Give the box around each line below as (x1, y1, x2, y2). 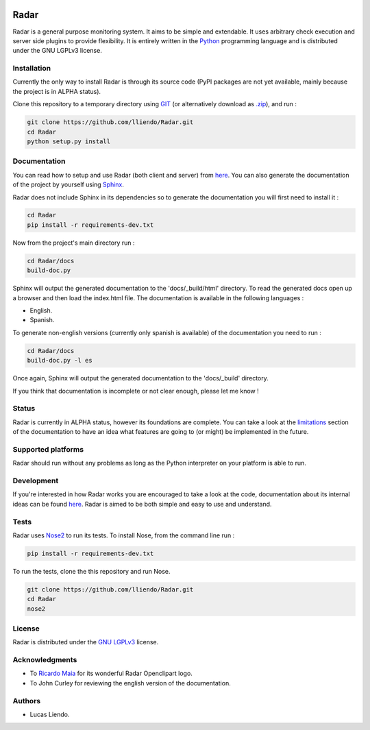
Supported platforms (12, 444, 84, 454)
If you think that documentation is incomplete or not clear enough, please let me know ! (12, 387, 260, 395)
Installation (12, 64, 51, 73)
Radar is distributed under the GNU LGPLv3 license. (12, 638, 159, 646)
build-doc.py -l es (27, 356, 92, 365)
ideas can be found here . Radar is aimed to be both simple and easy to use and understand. (12, 500, 272, 508)
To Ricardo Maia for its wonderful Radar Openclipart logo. (29, 669, 193, 678)
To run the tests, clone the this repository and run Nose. (12, 567, 171, 575)
